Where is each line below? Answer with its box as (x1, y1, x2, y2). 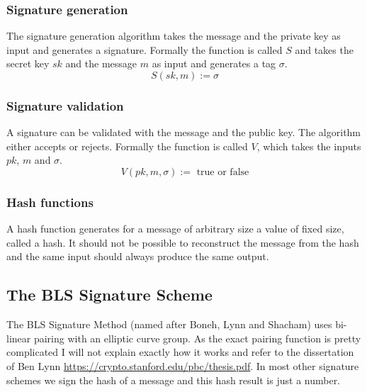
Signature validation (6, 96, 124, 114)
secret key (6, 56, 50, 71)
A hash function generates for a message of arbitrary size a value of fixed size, (6, 221, 344, 236)
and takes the (295, 42, 354, 57)
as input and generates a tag (152, 56, 276, 71)
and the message (65, 56, 137, 71)
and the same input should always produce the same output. (6, 249, 269, 264)
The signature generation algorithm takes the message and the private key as (6, 28, 341, 43)
